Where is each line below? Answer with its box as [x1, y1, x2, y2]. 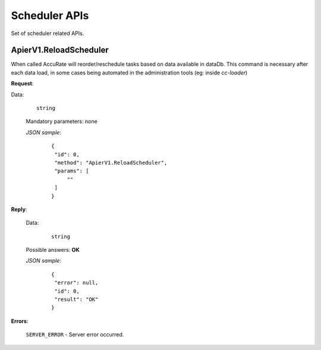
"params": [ [54, 168, 89, 175]
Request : [11, 80, 34, 87]
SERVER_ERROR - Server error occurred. [26, 331, 124, 338]
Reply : [11, 206, 27, 213]
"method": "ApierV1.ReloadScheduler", [54, 159, 168, 166]
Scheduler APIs [11, 9, 89, 22]
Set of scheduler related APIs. [11, 30, 84, 37]
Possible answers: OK [26, 247, 80, 254]
